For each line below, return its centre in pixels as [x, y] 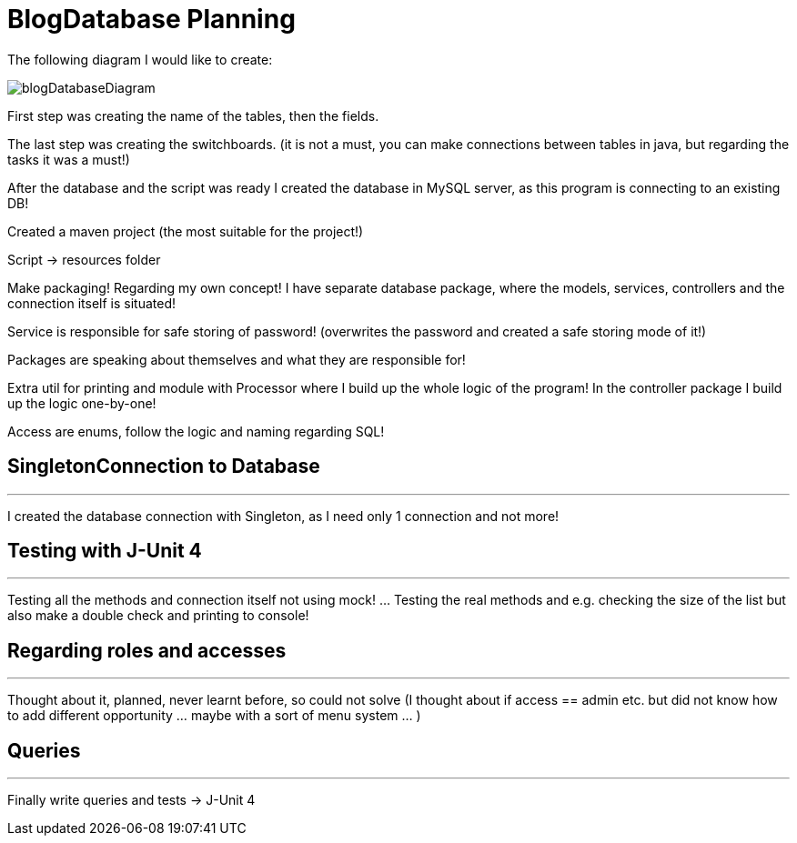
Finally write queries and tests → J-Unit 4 [131, 800]
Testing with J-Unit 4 [105, 551]
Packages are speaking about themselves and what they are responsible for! [237, 359]
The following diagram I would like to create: [140, 59]
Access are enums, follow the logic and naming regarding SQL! [196, 431]
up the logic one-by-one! [82, 403]
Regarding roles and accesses [147, 650]
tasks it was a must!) [69, 159]
